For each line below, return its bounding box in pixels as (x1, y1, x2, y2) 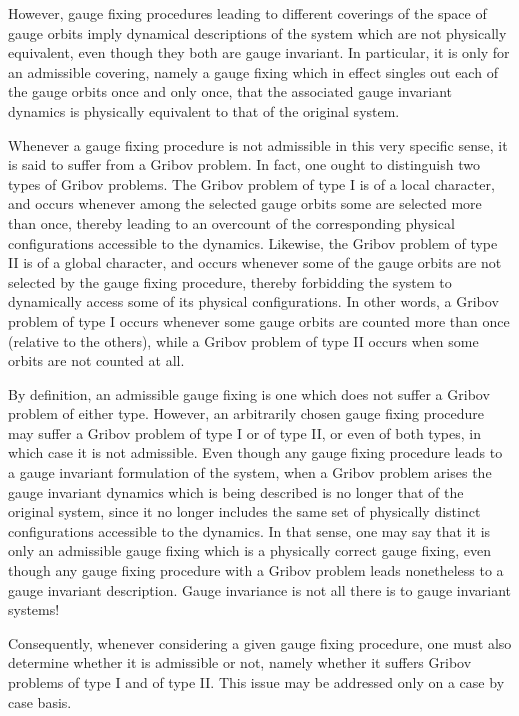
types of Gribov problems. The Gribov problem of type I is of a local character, (8, 173, 495, 194)
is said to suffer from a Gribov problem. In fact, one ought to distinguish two (8, 154, 480, 175)
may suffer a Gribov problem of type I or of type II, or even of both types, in (8, 422, 481, 443)
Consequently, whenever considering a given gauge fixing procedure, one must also (8, 632, 512, 653)
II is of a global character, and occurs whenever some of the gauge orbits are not (8, 252, 502, 273)
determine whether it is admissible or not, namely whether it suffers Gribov (8, 652, 472, 673)
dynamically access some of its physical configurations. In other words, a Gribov (8, 291, 499, 312)
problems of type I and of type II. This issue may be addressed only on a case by (8, 672, 505, 692)
